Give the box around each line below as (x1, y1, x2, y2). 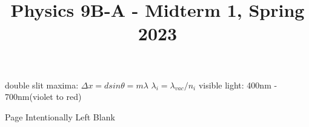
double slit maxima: (5, 78, 79, 91)
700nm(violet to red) (5, 90, 82, 103)
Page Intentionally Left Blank (5, 110, 115, 123)
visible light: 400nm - (198, 78, 277, 91)
